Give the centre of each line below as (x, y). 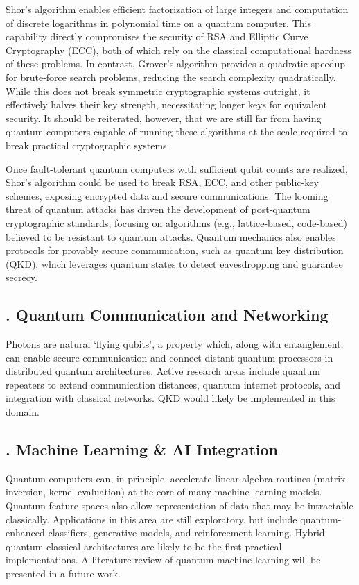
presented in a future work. (63, 573)
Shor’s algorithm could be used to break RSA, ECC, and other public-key (162, 182)
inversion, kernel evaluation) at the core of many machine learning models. (164, 492)
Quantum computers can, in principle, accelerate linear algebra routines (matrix (176, 478)
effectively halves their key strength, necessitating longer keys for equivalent (167, 104)
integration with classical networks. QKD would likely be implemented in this (170, 398)
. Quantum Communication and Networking (167, 315)
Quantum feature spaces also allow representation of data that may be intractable (179, 506)
